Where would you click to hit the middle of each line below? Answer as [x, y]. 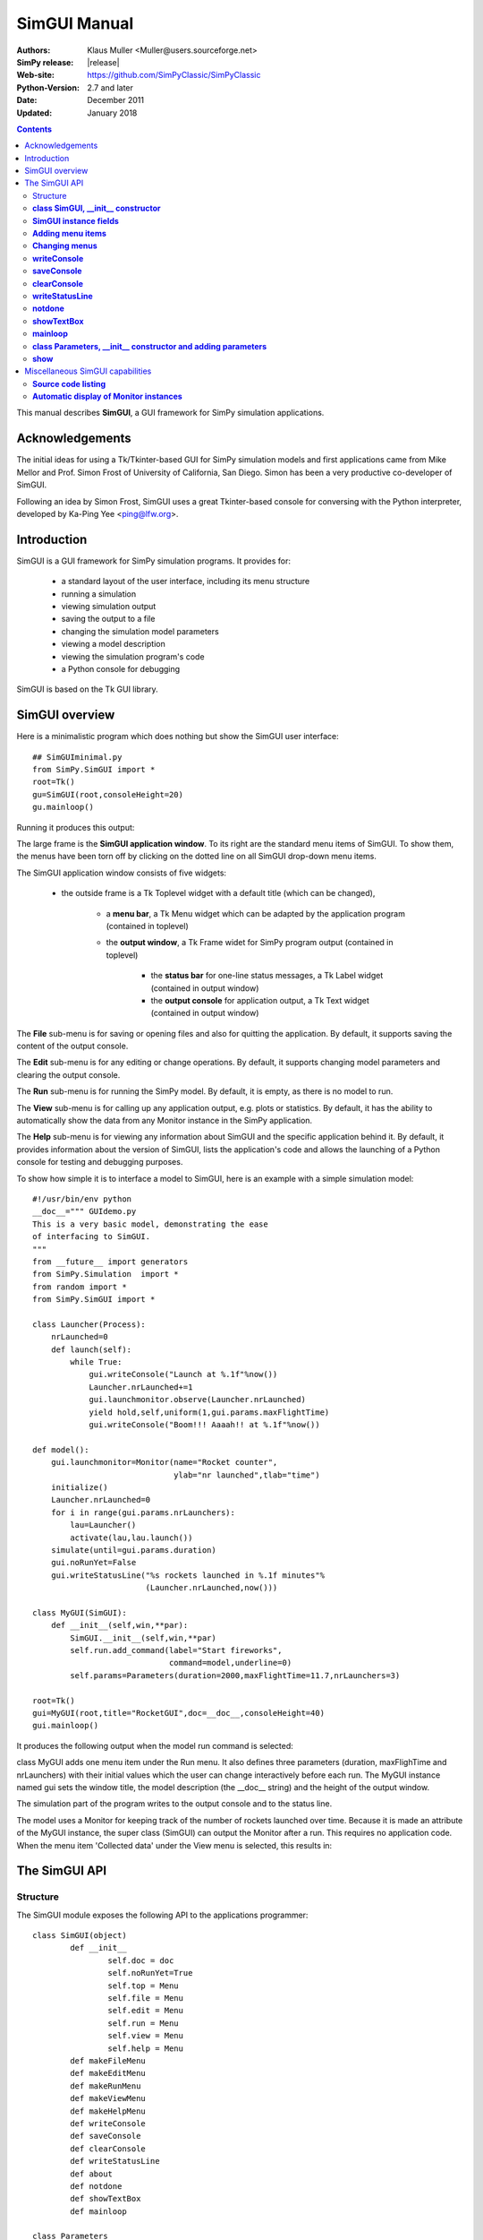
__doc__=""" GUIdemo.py [85, 1211]
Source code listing [69, 383]
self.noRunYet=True [150, 1973]
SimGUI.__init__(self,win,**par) [143, 1638]
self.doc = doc [141, 1960]
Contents [34, 129]
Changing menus [65, 246]
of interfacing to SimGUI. [92, 1237]
